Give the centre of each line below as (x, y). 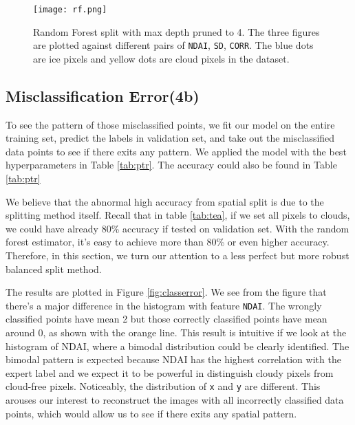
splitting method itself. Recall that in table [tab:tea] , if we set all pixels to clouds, (178, 215)
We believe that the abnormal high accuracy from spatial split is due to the (165, 201)
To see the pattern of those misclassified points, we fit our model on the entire (170, 124)
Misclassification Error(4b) (103, 95)
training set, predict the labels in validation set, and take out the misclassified (170, 138)
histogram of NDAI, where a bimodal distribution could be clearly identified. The (177, 346)
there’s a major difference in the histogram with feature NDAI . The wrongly (164, 305)
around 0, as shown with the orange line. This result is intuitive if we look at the (176, 333)
